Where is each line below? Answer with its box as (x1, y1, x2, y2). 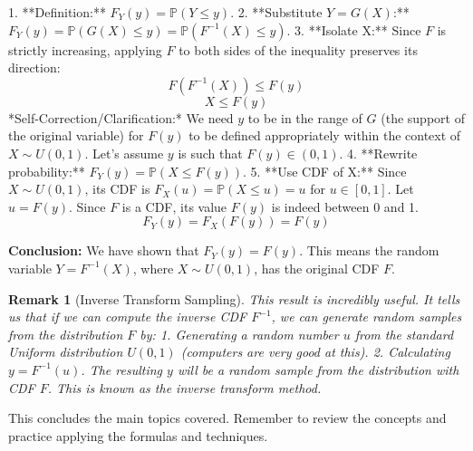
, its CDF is (84, 179, 150, 198)
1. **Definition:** (8, 3, 106, 21)
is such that (178, 143, 243, 162)
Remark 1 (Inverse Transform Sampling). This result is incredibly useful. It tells (8, 289, 460, 308)
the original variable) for (8, 126, 144, 145)
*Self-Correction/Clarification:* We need (8, 108, 234, 127)
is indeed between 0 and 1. (271, 197, 419, 216)
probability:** (8, 161, 85, 180)
